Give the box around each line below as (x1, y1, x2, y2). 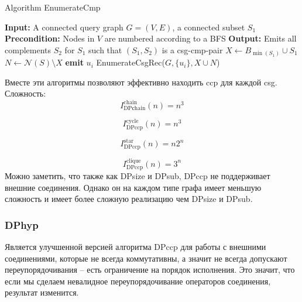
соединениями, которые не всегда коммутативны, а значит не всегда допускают (5, 252, 287, 264)
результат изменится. (5, 286, 79, 298)
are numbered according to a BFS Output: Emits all (104, 32, 297, 44)
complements (5, 43, 52, 56)
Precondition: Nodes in (5, 32, 95, 44)
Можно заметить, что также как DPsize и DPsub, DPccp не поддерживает (5, 170, 270, 181)
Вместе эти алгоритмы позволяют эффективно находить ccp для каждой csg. (5, 75, 277, 88)
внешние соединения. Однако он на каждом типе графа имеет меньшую (5, 181, 262, 193)
